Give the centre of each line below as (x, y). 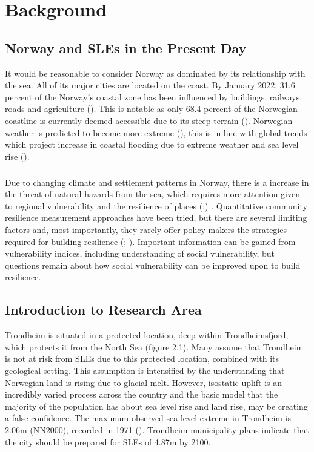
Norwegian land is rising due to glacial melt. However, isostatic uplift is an (144, 382)
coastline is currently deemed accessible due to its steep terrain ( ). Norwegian (149, 120)
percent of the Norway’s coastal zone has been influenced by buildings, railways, (154, 97)
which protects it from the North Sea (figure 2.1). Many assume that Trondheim (154, 346)
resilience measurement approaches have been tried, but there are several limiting (156, 218)
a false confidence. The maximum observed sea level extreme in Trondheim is (148, 418)
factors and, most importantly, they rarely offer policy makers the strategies (146, 230)
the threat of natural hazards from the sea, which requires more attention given (153, 194)
